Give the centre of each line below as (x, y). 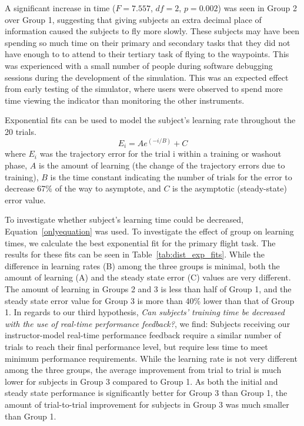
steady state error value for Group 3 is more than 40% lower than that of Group (150, 300)
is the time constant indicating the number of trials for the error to (171, 176)
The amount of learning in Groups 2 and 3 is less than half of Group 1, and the (148, 289)
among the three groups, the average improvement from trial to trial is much (143, 370)
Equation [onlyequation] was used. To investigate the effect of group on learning (149, 231)
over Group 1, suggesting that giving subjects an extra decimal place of (133, 19)
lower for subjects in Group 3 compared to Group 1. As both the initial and (141, 381)
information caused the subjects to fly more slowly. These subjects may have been (152, 31)
